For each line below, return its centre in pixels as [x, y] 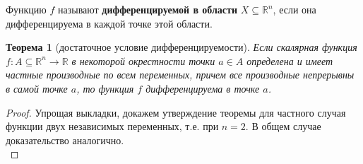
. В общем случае [283, 126]
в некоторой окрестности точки [143, 60]
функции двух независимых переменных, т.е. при [112, 126]
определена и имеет [290, 60]
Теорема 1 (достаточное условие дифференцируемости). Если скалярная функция [181, 47]
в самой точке [37, 88]
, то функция [105, 88]
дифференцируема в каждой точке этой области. [109, 23]
